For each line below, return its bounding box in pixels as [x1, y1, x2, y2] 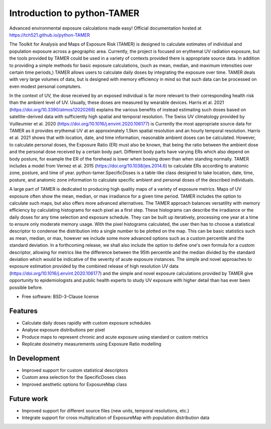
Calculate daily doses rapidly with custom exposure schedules [22, 320, 151, 326]
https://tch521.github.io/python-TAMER [9, 32, 90, 38]
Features [9, 307, 38, 315]
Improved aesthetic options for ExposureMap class [22, 381, 127, 387]
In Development [9, 354, 60, 362]
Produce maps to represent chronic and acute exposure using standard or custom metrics [22, 334, 208, 340]
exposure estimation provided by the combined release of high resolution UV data [9, 263, 179, 269]
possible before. [9, 284, 43, 291]
